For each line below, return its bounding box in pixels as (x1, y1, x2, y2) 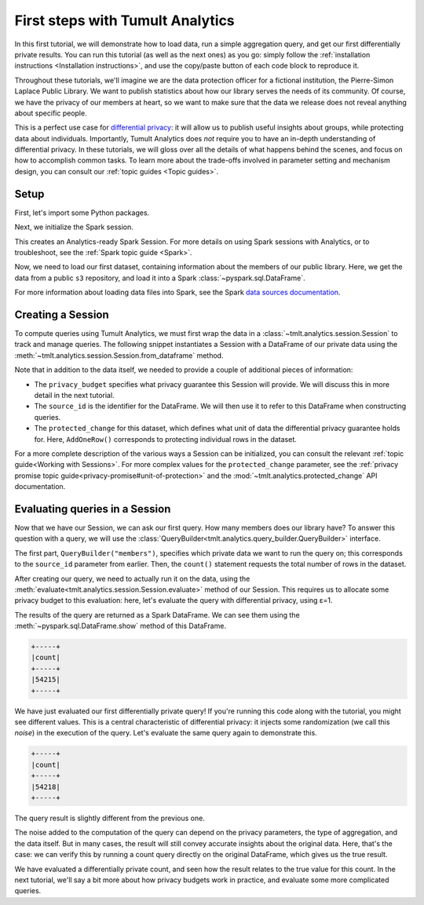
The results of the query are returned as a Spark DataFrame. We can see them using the (14, 610, 300, 619)
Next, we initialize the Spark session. (14, 222, 133, 232)
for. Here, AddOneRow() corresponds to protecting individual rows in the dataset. (34, 434, 298, 443)
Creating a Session (14, 308, 109, 321)
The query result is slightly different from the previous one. (14, 813, 206, 823)
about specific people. (14, 108, 87, 118)
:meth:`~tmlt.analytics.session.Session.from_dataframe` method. (14, 350, 224, 360)
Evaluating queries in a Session (14, 502, 171, 516)
